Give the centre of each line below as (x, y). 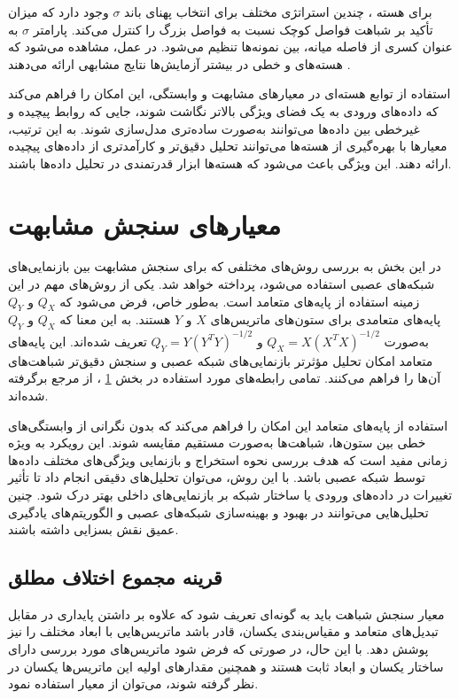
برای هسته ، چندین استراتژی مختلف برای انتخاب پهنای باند (278, 12)
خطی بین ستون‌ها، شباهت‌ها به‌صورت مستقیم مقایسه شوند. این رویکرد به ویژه (217, 443)
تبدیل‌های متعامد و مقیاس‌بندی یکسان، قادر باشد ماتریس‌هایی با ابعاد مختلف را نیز (223, 631)
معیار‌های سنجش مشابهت (145, 224)
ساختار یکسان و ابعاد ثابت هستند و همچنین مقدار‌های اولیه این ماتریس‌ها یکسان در (226, 666)
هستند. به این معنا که (115, 319)
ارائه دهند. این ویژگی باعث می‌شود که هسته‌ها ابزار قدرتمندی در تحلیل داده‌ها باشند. (230, 163)
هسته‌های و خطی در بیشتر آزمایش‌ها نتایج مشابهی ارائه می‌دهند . (179, 63)
